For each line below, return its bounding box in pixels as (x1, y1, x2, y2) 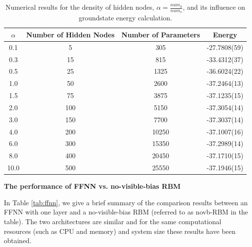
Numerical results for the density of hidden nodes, (5, 2, 154, 12)
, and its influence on (183, 2, 245, 12)
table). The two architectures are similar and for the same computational (4, 216, 221, 226)
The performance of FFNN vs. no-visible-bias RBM (4, 181, 181, 191)
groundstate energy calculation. (79, 13, 172, 23)
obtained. (4, 235, 32, 246)
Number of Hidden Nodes (26, 29, 115, 39)
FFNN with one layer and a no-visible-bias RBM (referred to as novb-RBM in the (4, 207, 248, 217)
